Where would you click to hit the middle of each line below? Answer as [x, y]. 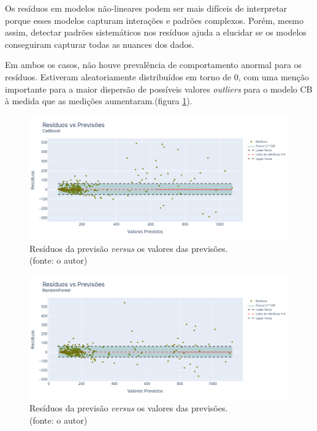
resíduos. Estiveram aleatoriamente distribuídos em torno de [118, 76]
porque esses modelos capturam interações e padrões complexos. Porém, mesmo [155, 20]
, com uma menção [273, 76]
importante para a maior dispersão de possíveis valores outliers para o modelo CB [159, 89]
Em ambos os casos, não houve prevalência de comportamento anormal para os [154, 65]
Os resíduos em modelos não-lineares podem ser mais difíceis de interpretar [146, 8]
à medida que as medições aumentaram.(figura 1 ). [99, 101]
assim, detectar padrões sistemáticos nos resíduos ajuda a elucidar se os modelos [156, 32]
